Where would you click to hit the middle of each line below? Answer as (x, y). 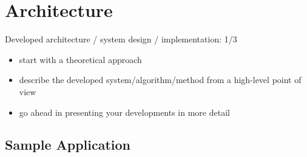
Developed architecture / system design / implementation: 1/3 (121, 39)
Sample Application (68, 145)
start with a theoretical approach (80, 59)
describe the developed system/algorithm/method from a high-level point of (160, 80)
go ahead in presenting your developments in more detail (124, 112)
